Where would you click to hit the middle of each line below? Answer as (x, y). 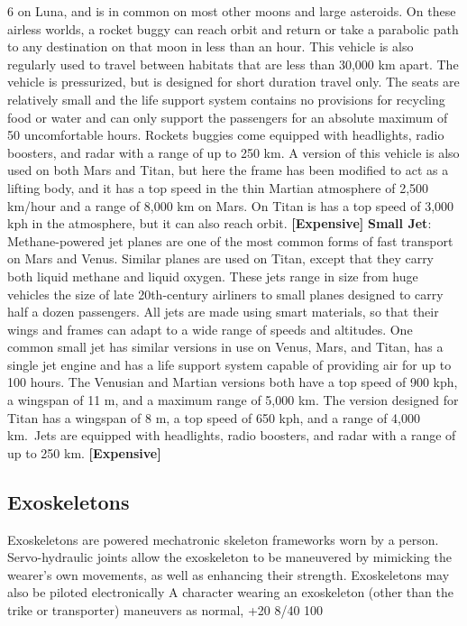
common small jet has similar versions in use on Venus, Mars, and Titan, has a (225, 347)
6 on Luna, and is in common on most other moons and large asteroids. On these (232, 11)
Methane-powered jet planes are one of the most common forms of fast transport (230, 240)
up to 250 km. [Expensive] (84, 452)
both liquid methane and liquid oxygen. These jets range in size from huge (213, 276)
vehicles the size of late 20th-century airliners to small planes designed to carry (225, 294)
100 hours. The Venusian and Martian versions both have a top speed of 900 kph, (233, 382)
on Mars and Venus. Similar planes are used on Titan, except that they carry (221, 258)
